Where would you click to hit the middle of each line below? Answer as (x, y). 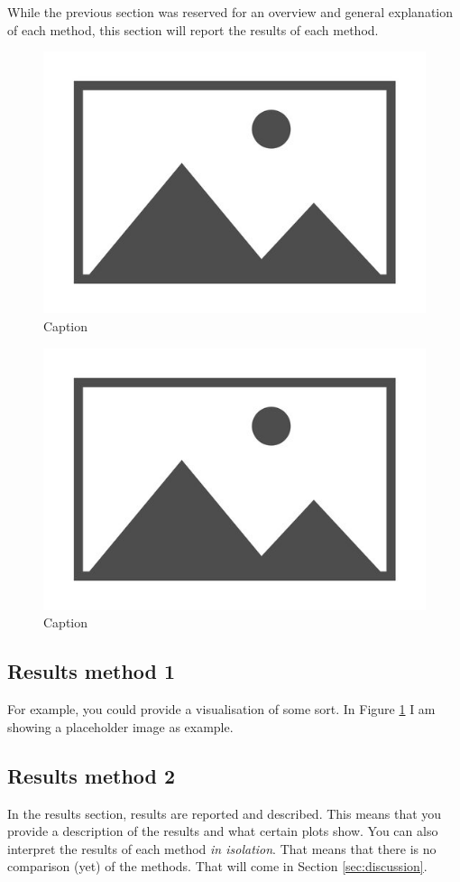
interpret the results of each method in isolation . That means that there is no (222, 848)
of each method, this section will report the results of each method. (193, 29)
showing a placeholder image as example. (120, 726)
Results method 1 (92, 671)
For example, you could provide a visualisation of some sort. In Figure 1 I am (221, 709)
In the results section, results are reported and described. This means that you (225, 813)
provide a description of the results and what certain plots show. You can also (223, 831)
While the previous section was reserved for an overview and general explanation (230, 12)
